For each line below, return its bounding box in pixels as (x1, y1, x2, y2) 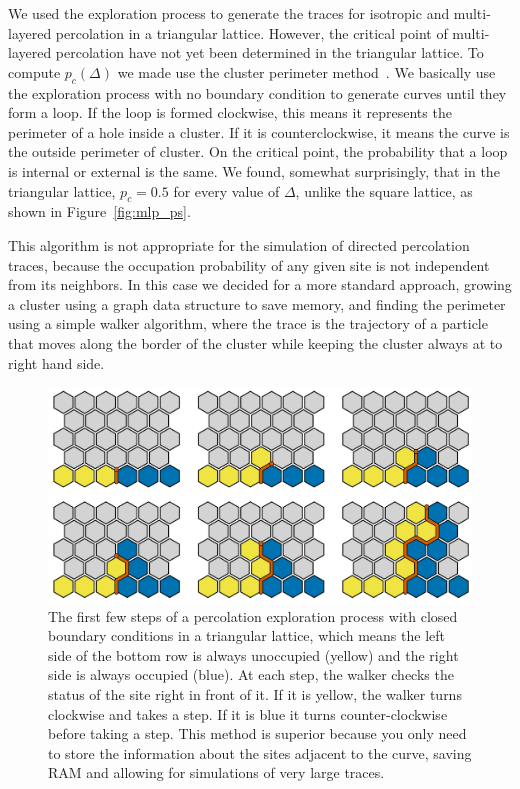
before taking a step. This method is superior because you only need (48, 723, 467, 744)
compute (8, 61, 61, 82)
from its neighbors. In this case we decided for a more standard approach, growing (8, 274, 512, 295)
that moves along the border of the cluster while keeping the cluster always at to (8, 332, 503, 353)
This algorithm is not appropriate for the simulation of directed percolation (8, 234, 470, 255)
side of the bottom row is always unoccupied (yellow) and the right (48, 644, 459, 665)
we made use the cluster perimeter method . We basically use (117, 61, 496, 82)
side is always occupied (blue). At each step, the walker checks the (48, 664, 454, 685)
